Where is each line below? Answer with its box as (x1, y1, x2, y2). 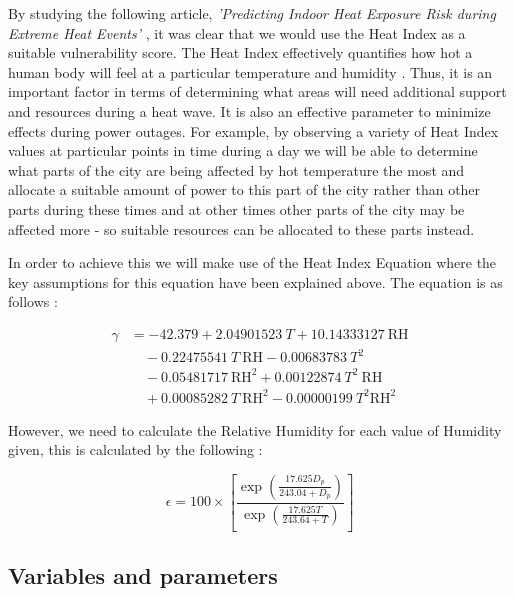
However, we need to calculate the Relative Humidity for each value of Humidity (8, 419, 502, 440)
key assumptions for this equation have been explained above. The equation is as (8, 271, 503, 292)
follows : (8, 291, 58, 312)
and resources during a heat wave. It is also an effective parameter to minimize (8, 100, 491, 121)
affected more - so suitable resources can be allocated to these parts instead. (8, 218, 475, 239)
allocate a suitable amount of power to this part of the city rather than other (8, 179, 481, 200)
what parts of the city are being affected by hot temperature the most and (8, 159, 465, 180)
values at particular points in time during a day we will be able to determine (8, 140, 478, 161)
